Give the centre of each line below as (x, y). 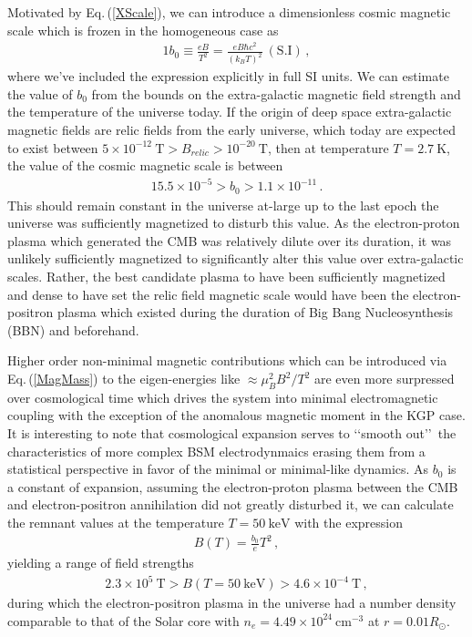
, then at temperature (328, 147)
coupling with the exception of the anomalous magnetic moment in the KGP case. (236, 415)
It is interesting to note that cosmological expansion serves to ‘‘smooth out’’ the (232, 433)
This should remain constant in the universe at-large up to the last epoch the (223, 205)
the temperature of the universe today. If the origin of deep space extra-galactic (230, 112)
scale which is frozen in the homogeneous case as (143, 30)
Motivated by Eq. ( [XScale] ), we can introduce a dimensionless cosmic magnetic (229, 12)
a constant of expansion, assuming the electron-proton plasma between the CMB (233, 486)
